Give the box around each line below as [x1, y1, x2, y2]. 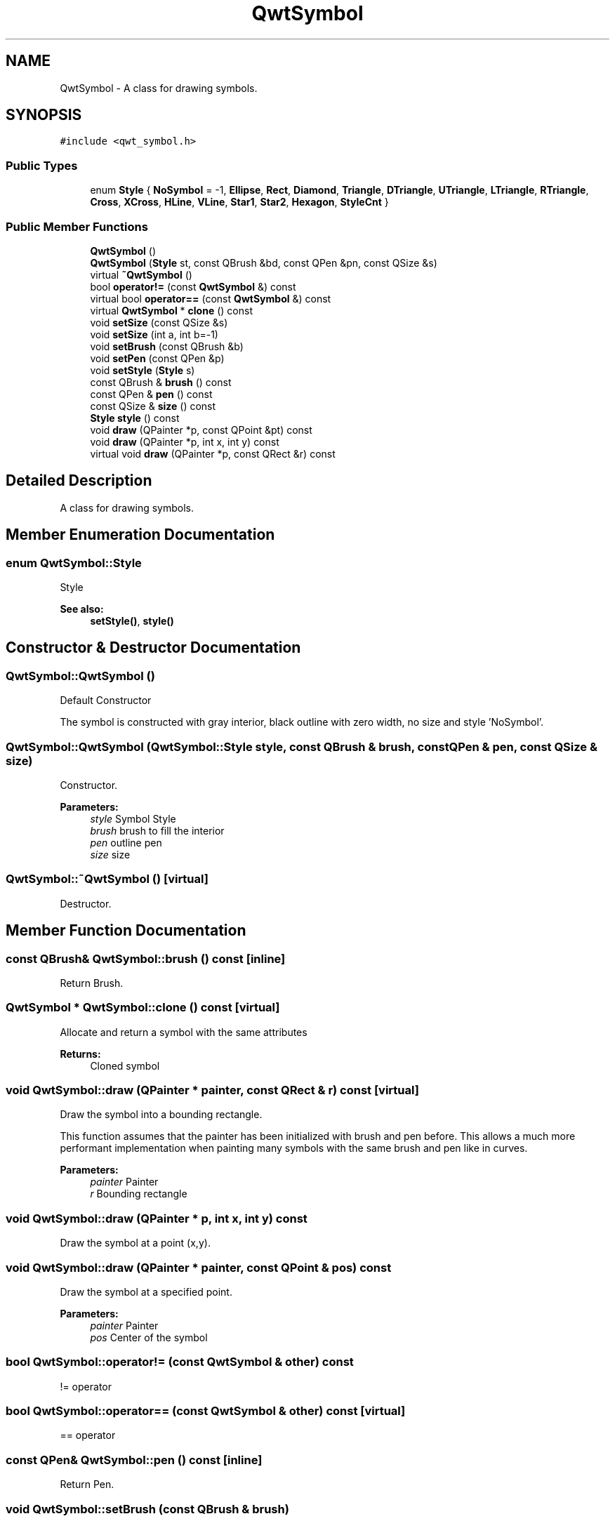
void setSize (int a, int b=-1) [90, 328, 218, 340]
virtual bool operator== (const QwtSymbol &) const [90, 292, 331, 305]
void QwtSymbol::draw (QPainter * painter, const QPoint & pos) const [6, 1260, 392, 1275]
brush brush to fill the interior [90, 824, 225, 837]
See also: [60, 603, 104, 615]
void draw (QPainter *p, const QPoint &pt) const [90, 423, 312, 436]
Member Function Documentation [6, 922, 246, 940]
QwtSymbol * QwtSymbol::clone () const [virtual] [6, 1000, 280, 1015]
